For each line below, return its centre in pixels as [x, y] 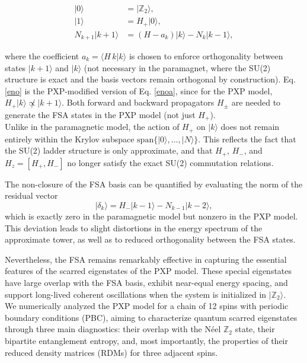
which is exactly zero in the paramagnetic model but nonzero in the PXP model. [151, 216]
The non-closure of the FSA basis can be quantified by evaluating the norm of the [154, 184]
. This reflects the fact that [247, 138]
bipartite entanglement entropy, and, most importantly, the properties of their [147, 340]
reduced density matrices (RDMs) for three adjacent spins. [111, 352]
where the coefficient [42, 56]
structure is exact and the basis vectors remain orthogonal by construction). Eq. [150, 79]
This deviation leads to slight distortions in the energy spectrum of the [134, 227]
